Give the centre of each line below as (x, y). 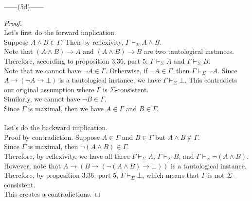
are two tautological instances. (189, 51)
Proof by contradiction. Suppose (52, 137)
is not (216, 175)
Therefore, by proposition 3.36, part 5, (61, 175)
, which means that (171, 175)
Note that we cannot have (43, 70)
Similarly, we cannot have (42, 99)
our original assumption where (49, 89)
